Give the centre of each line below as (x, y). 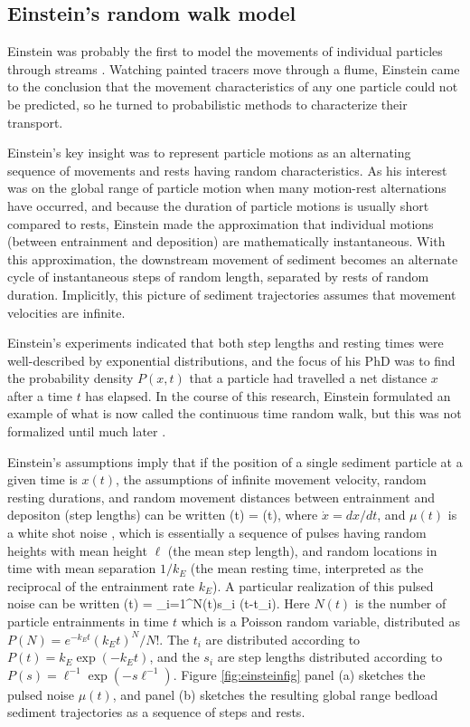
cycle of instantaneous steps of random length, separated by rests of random (218, 277)
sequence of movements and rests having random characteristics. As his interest (227, 170)
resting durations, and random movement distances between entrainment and (221, 497)
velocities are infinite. (66, 312)
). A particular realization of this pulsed (323, 585)
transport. (35, 122)
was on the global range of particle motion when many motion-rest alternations (227, 188)
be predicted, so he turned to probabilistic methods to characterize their (207, 104)
